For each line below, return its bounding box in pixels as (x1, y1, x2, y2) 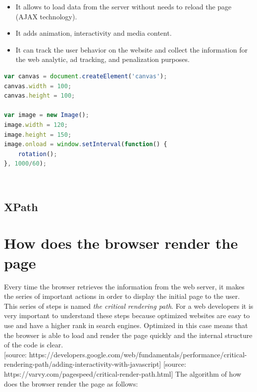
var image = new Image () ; (4, 112, 89, 119)
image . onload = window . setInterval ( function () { (4, 141, 167, 148)
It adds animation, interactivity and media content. (15, 28, 172, 38)
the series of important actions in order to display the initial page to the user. (4, 291, 240, 301)
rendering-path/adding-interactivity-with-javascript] (4, 359, 161, 369)
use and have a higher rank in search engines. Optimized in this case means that (4, 320, 248, 330)
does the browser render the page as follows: (4, 378, 138, 389)
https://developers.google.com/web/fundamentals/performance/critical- (29, 349, 247, 359)
